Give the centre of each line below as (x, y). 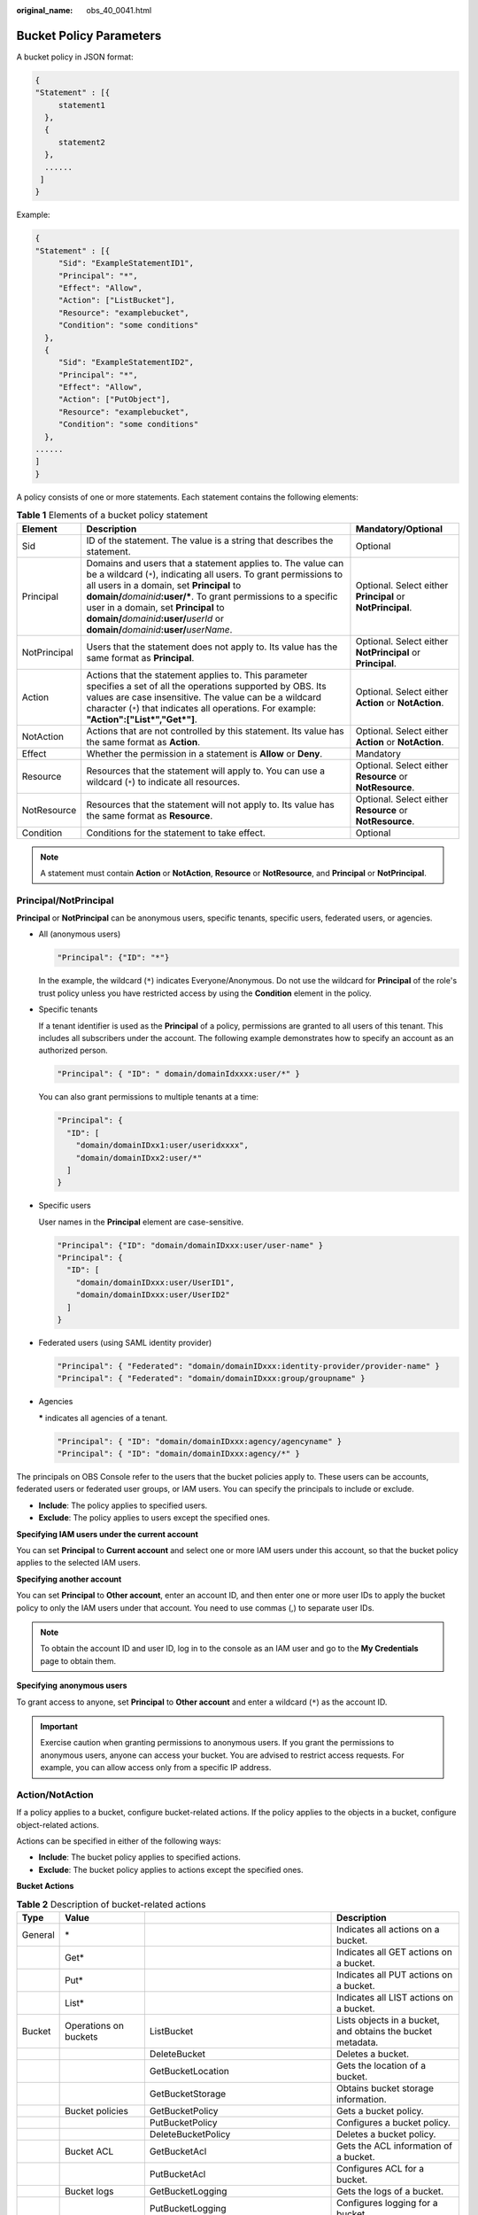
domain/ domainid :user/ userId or (155, 618)
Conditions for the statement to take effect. (176, 833)
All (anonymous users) (80, 934)
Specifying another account (69, 1579)
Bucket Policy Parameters (89, 35)
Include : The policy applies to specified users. (123, 1505)
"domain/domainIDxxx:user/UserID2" (153, 1295)
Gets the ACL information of (395, 2146)
